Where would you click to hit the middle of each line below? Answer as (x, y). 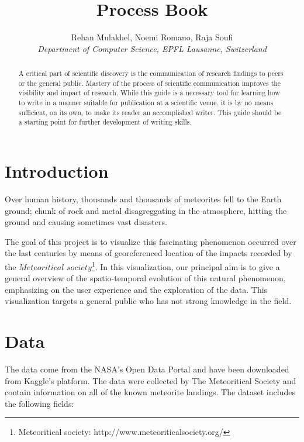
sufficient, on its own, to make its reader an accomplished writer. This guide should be (150, 112)
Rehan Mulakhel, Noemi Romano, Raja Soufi (152, 37)
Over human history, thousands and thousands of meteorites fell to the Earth (143, 198)
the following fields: (39, 403)
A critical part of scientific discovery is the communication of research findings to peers (151, 73)
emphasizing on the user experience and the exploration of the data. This (136, 289)
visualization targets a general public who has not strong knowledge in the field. (148, 301)
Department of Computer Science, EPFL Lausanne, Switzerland (152, 48)
